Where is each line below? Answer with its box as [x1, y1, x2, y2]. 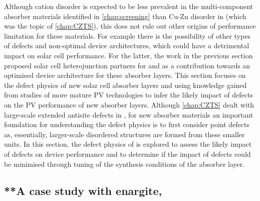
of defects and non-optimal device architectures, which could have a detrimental [4, 40, 249, 51]
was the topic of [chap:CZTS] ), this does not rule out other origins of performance [4, 21, 256, 31]
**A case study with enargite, [4, 183, 162, 198]
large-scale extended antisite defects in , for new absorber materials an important [4, 109, 253, 120]
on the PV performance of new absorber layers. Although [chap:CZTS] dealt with [4, 99, 254, 110]
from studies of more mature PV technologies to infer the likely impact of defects [4, 89, 253, 100]
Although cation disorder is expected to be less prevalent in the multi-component [4, 1, 253, 11]
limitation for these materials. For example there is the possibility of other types [4, 30, 251, 41]
